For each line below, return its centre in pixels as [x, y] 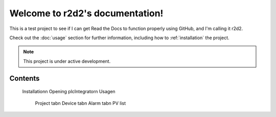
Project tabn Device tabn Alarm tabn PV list [80, 103]
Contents [25, 78]
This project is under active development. [67, 61]
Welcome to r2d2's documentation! [86, 13]
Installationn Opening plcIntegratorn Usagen [69, 92]
